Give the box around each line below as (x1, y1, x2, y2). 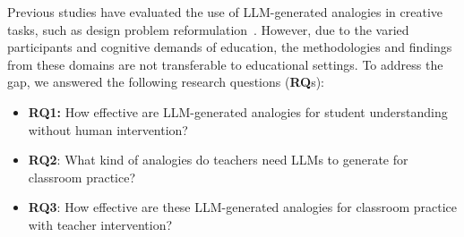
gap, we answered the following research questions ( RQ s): (7, 72, 324, 91)
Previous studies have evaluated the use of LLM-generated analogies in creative (7, 3, 443, 21)
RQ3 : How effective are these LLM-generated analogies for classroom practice (28, 198, 458, 216)
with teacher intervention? (28, 215, 173, 233)
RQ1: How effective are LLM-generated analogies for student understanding (28, 102, 448, 121)
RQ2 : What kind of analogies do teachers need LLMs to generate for (28, 150, 408, 169)
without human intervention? (28, 120, 188, 139)
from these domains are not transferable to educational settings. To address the (7, 55, 443, 73)
